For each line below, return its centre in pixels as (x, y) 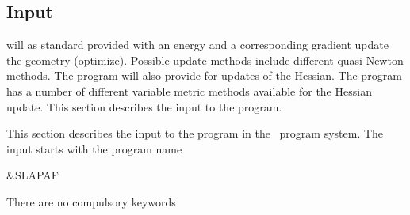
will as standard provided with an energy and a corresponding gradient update (197, 45)
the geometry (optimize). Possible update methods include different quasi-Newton (205, 60)
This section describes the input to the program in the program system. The (195, 133)
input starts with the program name (94, 148)
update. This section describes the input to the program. (144, 106)
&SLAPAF (33, 175)
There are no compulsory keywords (91, 201)
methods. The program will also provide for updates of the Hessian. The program (204, 75)
